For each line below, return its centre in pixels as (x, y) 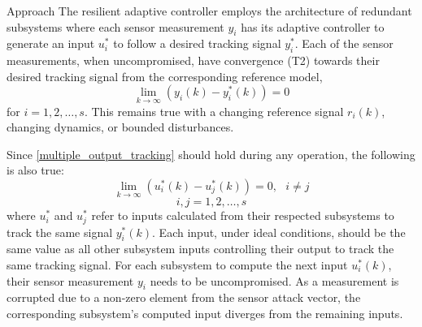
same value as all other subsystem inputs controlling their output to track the (200, 249)
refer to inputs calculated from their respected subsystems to (243, 215)
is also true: (35, 170)
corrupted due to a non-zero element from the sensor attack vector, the (184, 297)
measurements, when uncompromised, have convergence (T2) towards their (193, 60)
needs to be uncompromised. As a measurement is (274, 280)
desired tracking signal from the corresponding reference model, (165, 76)
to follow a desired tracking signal (197, 43)
